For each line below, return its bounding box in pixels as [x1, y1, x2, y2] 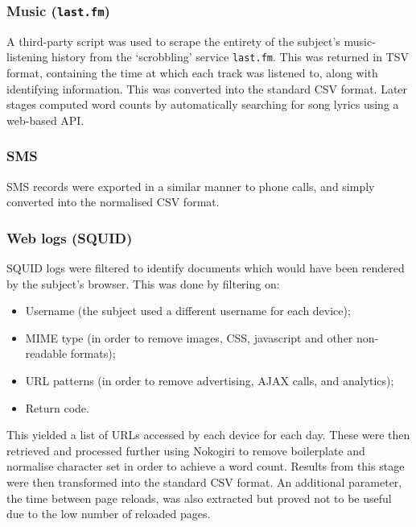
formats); [70, 345, 116, 362]
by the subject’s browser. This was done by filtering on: [6, 275, 280, 292]
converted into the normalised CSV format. [6, 193, 220, 210]
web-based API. [6, 111, 84, 128]
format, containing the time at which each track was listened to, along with [6, 64, 378, 81]
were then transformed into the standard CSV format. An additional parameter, [6, 473, 402, 490]
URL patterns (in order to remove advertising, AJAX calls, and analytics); [25, 372, 394, 388]
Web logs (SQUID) [6, 227, 133, 247]
